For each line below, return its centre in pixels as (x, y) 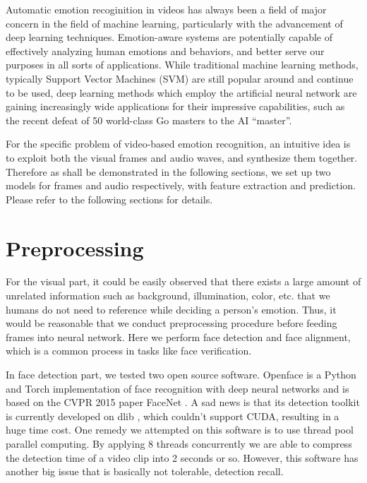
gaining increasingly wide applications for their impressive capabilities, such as (175, 106)
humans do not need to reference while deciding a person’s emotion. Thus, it (171, 309)
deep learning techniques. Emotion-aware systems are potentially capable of (169, 37)
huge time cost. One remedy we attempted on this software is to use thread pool (180, 430)
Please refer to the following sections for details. (109, 199)
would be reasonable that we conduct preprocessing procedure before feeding (172, 323)
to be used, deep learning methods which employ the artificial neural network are (181, 92)
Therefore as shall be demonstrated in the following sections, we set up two (168, 171)
